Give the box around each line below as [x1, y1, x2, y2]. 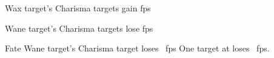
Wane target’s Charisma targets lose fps [5, 22, 153, 34]
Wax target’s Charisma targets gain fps [5, 2, 151, 14]
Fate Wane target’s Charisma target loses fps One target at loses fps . [5, 42, 270, 54]
